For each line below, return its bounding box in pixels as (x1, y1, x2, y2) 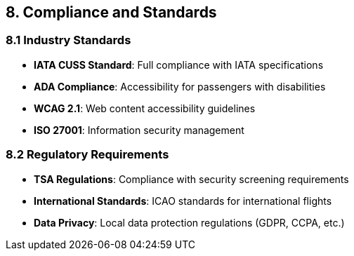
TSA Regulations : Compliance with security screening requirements (34, 173, 349, 185)
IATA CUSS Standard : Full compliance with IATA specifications (34, 58, 324, 71)
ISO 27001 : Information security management (34, 123, 244, 136)
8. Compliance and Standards (6, 4, 217, 21)
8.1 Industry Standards (6, 33, 131, 48)
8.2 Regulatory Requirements (6, 147, 169, 162)
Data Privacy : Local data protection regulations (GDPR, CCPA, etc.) (34, 216, 345, 229)
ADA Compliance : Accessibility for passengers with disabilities (34, 80, 326, 93)
